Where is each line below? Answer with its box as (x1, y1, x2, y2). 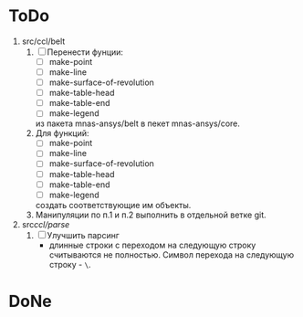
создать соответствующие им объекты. (35, 199, 192, 210)
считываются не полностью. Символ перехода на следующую (48, 248, 294, 260)
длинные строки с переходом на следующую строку (48, 239, 256, 250)
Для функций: (35, 128, 89, 139)
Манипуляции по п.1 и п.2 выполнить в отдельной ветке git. (35, 209, 266, 220)
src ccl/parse (21, 218, 70, 229)
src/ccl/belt (21, 36, 66, 47)
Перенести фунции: (47, 47, 124, 58)
